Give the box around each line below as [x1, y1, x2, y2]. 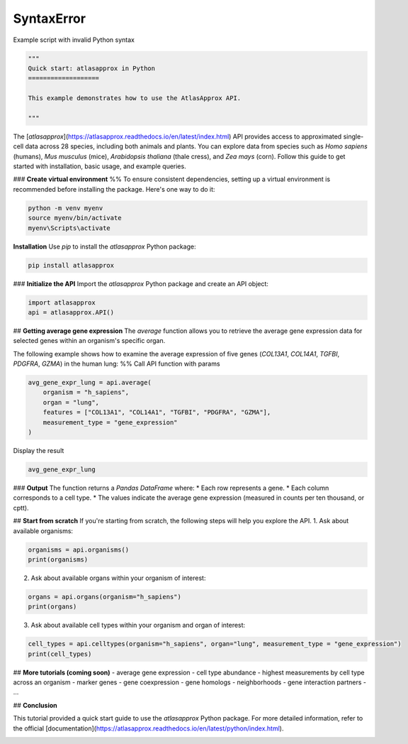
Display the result [13, 446, 64, 454]
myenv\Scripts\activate [28, 224, 111, 232]
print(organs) [28, 603, 77, 611]
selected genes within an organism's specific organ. [13, 337, 166, 345]
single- [343, 132, 364, 141]
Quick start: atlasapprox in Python [28, 64, 156, 72]
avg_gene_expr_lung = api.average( [28, 378, 152, 387]
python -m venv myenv [28, 204, 103, 212]
